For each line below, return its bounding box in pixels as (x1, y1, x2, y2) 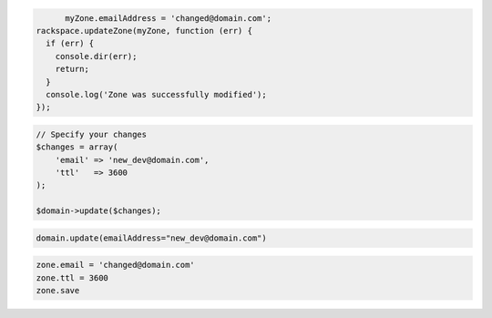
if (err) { (46, 38, 95, 49)
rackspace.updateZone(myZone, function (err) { (36, 26, 252, 36)
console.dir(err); (55, 51, 138, 61)
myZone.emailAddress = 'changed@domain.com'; (65, 13, 272, 23)
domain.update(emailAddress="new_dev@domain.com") (36, 232, 268, 243)
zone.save (36, 285, 80, 296)
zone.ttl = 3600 (36, 272, 109, 282)
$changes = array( (36, 142, 118, 152)
